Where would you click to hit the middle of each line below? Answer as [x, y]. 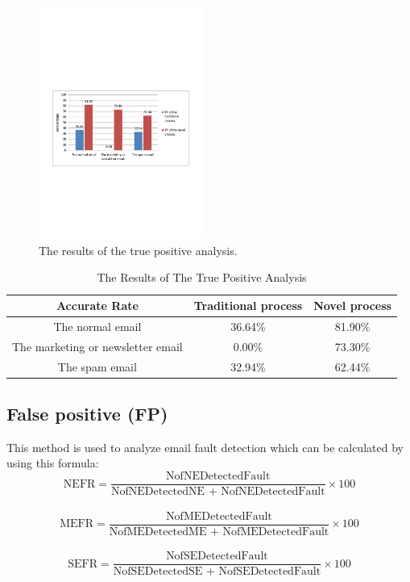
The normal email [97, 326]
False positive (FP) [87, 414]
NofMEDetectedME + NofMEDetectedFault [219, 532]
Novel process [352, 306]
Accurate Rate [97, 306]
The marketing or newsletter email [97, 346]
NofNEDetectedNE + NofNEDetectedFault [218, 492]
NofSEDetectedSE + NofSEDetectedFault [217, 572]
